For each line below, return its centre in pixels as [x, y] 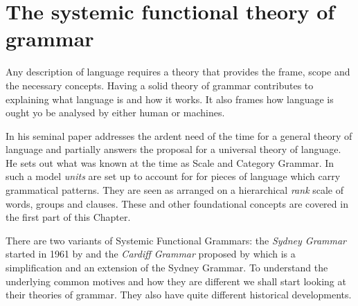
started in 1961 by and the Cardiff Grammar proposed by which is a [151, 254]
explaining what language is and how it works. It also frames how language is [170, 99]
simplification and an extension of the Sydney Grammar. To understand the [167, 268]
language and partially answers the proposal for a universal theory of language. [173, 149]
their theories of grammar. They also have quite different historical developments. [179, 295]
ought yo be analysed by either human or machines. [115, 112]
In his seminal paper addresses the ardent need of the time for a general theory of [179, 135]
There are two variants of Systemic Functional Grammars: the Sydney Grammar [176, 240]
